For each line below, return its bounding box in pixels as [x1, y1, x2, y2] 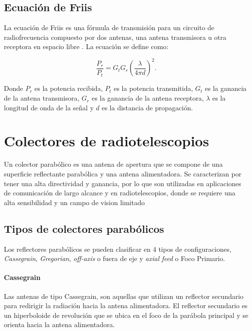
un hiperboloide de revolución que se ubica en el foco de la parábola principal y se [4, 310, 249, 320]
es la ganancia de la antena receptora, [91, 93, 204, 103]
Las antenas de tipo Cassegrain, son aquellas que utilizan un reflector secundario [4, 291, 244, 301]
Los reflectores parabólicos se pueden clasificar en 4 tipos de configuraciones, [4, 244, 232, 254]
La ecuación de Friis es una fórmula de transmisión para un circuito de [4, 22, 215, 33]
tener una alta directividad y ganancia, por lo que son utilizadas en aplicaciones [4, 178, 241, 188]
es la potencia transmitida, [114, 83, 193, 93]
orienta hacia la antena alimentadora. [4, 319, 115, 330]
